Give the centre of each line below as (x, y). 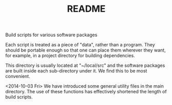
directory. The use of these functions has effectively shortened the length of (86, 92)
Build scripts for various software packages (51, 35)
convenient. (18, 76)
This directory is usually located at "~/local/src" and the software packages (85, 65)
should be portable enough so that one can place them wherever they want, (85, 50)
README (86, 9)
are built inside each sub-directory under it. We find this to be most (76, 71)
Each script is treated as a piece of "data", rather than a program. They (80, 45)
